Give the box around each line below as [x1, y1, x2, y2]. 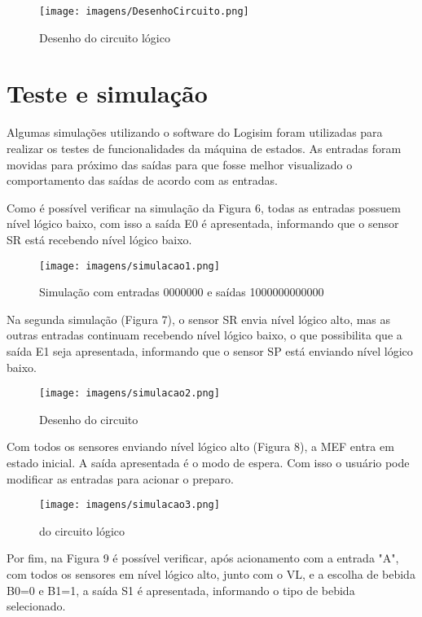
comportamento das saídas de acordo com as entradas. [7, 172, 278, 189]
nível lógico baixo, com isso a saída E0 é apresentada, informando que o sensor [7, 215, 399, 232]
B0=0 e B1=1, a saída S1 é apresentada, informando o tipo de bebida [7, 581, 355, 598]
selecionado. [7, 597, 66, 615]
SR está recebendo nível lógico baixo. [7, 230, 192, 247]
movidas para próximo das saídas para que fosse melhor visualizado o [7, 155, 353, 173]
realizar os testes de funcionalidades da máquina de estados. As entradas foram [7, 139, 402, 156]
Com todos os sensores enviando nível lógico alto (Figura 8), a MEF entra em [7, 438, 394, 455]
